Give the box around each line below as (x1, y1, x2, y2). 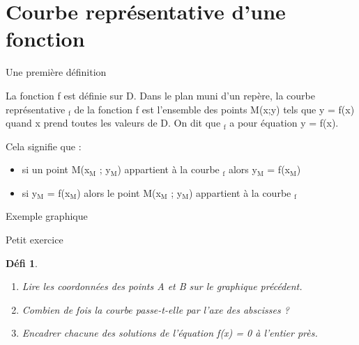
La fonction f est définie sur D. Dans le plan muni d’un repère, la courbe (6, 88, 315, 102)
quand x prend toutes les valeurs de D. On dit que (6, 115, 221, 130)
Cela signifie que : (6, 138, 82, 153)
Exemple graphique (6, 209, 88, 223)
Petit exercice (6, 232, 63, 247)
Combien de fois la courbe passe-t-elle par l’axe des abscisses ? (22, 302, 289, 316)
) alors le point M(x (77, 185, 161, 200)
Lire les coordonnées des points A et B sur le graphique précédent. (22, 279, 303, 294)
